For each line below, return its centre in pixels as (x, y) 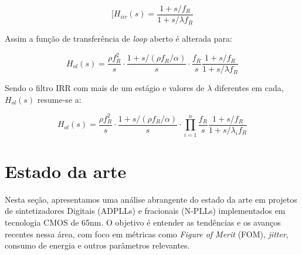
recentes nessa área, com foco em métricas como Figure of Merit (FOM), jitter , (147, 234)
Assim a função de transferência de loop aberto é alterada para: (118, 38)
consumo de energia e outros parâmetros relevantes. (97, 245)
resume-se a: (59, 99)
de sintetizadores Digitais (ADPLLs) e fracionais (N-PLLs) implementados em (145, 211)
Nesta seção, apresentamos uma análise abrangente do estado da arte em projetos (151, 199)
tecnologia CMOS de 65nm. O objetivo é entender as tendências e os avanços (143, 222)
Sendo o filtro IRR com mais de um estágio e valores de (105, 88)
